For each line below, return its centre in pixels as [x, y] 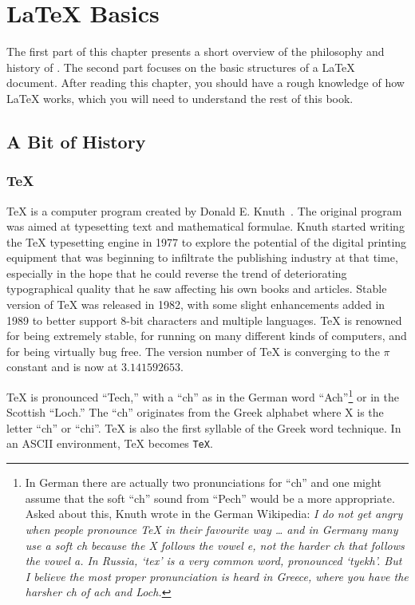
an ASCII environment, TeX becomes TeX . [110, 443]
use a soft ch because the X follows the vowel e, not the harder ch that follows [215, 545]
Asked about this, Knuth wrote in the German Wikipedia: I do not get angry [214, 514]
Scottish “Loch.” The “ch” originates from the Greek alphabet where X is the [195, 412]
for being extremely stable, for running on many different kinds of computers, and [207, 336]
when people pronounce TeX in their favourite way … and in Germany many [211, 529]
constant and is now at [62, 367]
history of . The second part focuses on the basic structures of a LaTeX [181, 67]
